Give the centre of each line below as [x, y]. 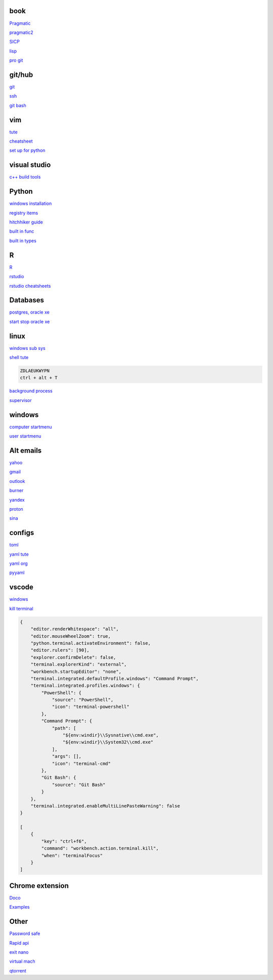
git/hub [21, 75]
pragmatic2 [21, 32]
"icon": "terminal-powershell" [91, 707]
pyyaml [17, 573]
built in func [22, 231]
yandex [17, 500]
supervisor [21, 400]
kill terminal [21, 608]
